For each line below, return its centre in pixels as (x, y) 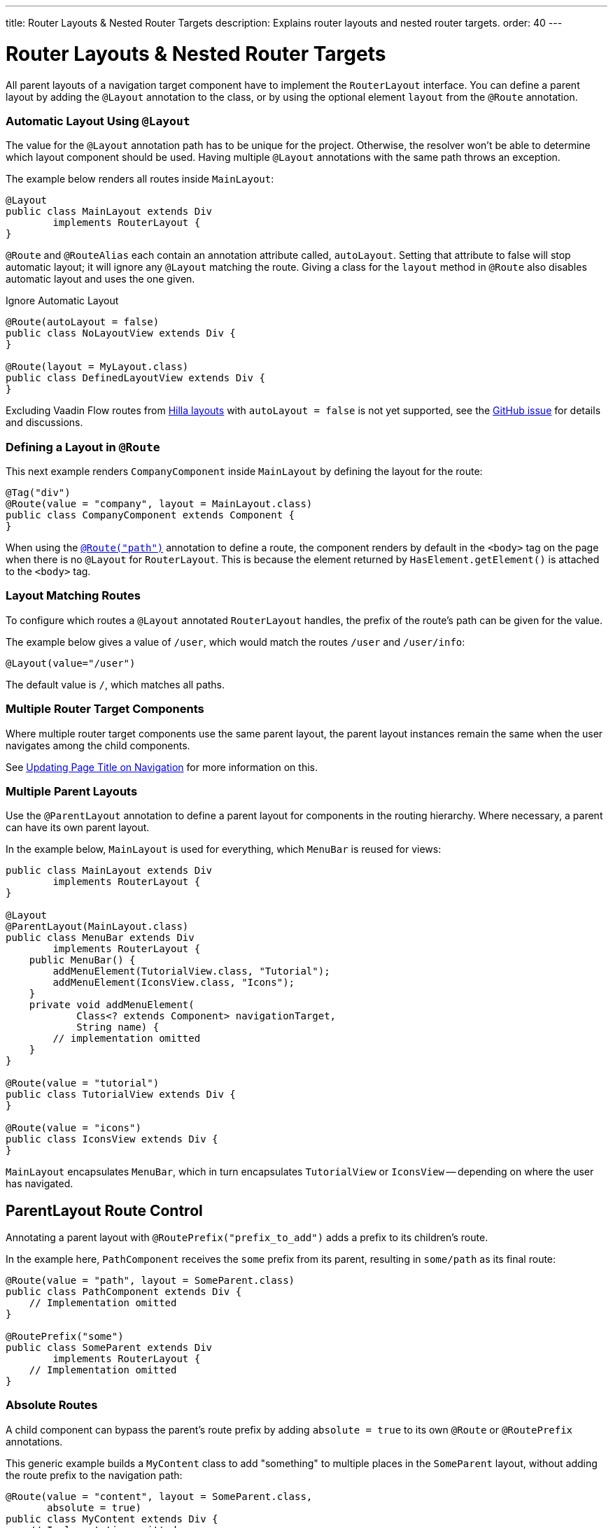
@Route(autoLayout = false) (83, 322)
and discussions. (44, 423)
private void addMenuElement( (112, 1005)
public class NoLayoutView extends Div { (121, 333)
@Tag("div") (38, 493)
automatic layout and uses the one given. (100, 279)
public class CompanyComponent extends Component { (150, 515)
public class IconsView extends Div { (112, 1139)
